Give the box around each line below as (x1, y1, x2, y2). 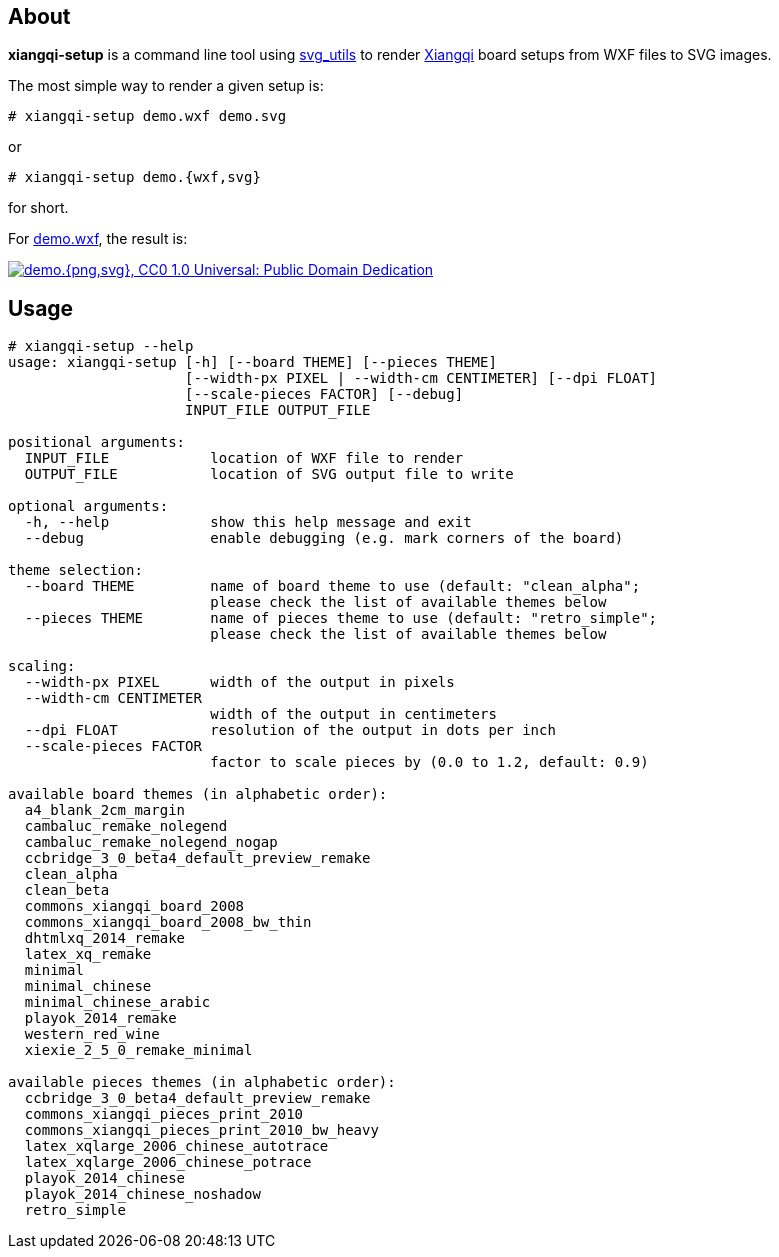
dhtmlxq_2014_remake (24, 930, 186, 947)
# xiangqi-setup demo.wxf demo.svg (8, 108, 287, 125)
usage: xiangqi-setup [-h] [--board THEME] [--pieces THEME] (8, 354, 497, 371)
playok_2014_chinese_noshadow (24, 1186, 261, 1203)
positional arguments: (8, 434, 186, 451)
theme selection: (8, 562, 143, 579)
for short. (8, 199, 69, 217)
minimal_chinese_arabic (24, 994, 211, 1011)
